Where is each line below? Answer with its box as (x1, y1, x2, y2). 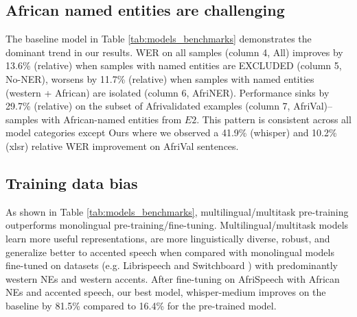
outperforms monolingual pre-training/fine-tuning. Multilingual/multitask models (5, 218, 349, 232)
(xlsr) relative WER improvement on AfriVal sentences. (5, 138, 239, 153)
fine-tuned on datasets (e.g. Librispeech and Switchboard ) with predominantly (5, 258, 338, 272)
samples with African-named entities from (5, 112, 182, 126)
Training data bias (5, 172, 138, 193)
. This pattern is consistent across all (196, 112, 352, 126)
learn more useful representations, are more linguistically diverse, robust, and (5, 231, 330, 245)
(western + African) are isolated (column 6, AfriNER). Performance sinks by (5, 85, 330, 99)
